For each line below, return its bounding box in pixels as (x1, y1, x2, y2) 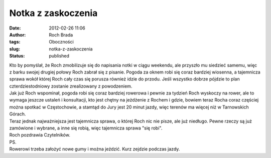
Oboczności (49, 39, 74, 45)
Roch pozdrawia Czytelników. (9, 132, 70, 138)
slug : (9, 45, 20, 52)
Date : (9, 25, 21, 31)
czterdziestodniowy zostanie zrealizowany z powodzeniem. (9, 83, 132, 89)
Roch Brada (49, 31, 73, 37)
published (49, 53, 70, 59)
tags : (9, 39, 21, 45)
